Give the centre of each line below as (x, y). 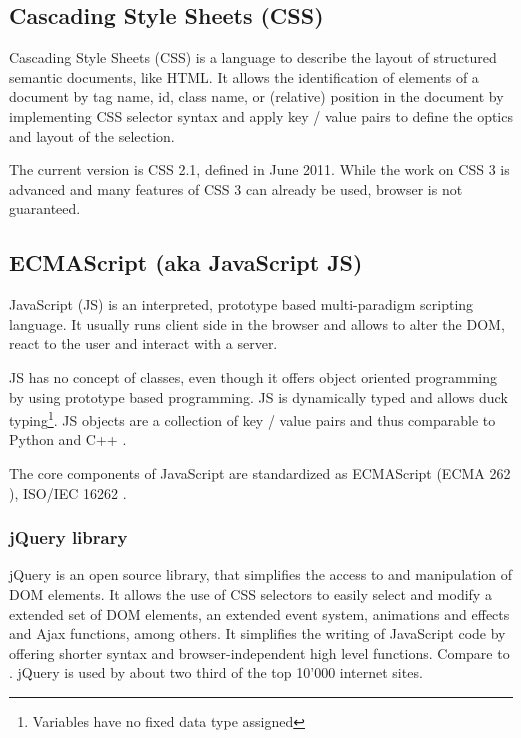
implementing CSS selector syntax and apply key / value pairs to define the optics (261, 115)
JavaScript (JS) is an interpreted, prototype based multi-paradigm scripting (241, 304)
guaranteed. (45, 208)
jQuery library (68, 537)
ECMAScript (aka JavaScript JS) (186, 262)
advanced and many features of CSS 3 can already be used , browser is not (236, 188)
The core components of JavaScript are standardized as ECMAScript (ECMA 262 (260, 472)
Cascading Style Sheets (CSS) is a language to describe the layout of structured (253, 57)
